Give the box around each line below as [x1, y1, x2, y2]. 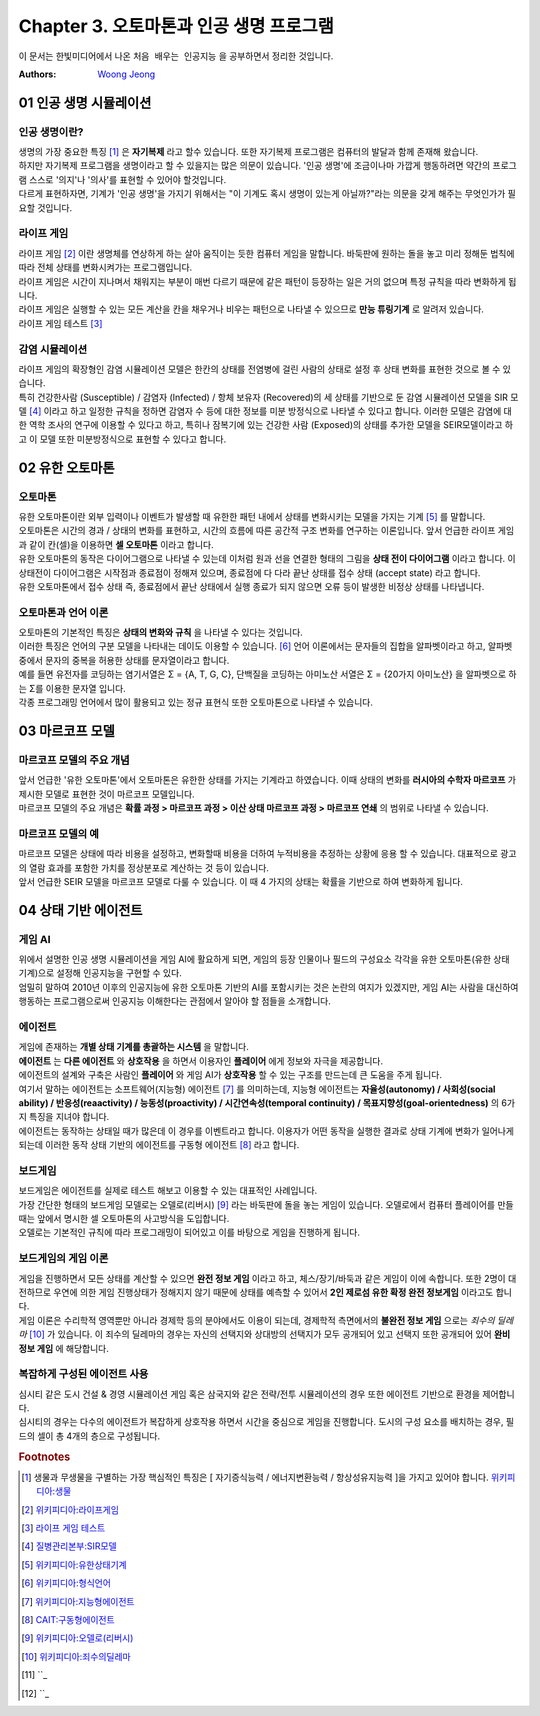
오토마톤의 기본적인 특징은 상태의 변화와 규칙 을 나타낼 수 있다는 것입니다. [18, 626, 304, 639]
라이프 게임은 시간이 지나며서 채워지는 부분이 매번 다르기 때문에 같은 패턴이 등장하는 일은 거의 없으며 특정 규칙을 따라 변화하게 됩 [18, 275, 517, 287]
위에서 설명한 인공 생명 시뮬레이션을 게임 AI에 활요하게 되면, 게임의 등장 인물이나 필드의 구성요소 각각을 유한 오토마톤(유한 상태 [18, 953, 510, 965]
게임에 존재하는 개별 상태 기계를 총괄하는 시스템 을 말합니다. [18, 1041, 249, 1053]
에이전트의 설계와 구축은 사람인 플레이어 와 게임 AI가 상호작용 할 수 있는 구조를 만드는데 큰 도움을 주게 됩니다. [18, 1069, 442, 1081]
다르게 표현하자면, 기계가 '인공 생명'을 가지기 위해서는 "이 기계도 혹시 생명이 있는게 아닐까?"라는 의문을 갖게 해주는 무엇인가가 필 [18, 188, 517, 200]
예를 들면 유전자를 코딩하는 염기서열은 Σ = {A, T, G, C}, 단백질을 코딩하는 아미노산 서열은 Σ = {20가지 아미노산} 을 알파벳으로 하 [18, 668, 517, 680]
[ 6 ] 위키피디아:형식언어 [21, 1577, 112, 1589]
